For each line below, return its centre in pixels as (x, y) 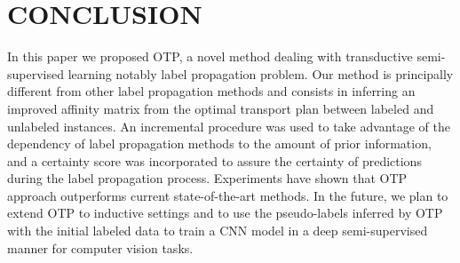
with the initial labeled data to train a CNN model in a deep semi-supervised (218, 231)
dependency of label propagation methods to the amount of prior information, (219, 143)
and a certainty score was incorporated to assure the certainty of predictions (214, 160)
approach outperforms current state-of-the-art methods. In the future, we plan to (228, 195)
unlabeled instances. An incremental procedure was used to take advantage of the (229, 126)
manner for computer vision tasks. (100, 247)
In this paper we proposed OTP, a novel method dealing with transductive (210, 56)
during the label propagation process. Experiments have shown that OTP (207, 178)
